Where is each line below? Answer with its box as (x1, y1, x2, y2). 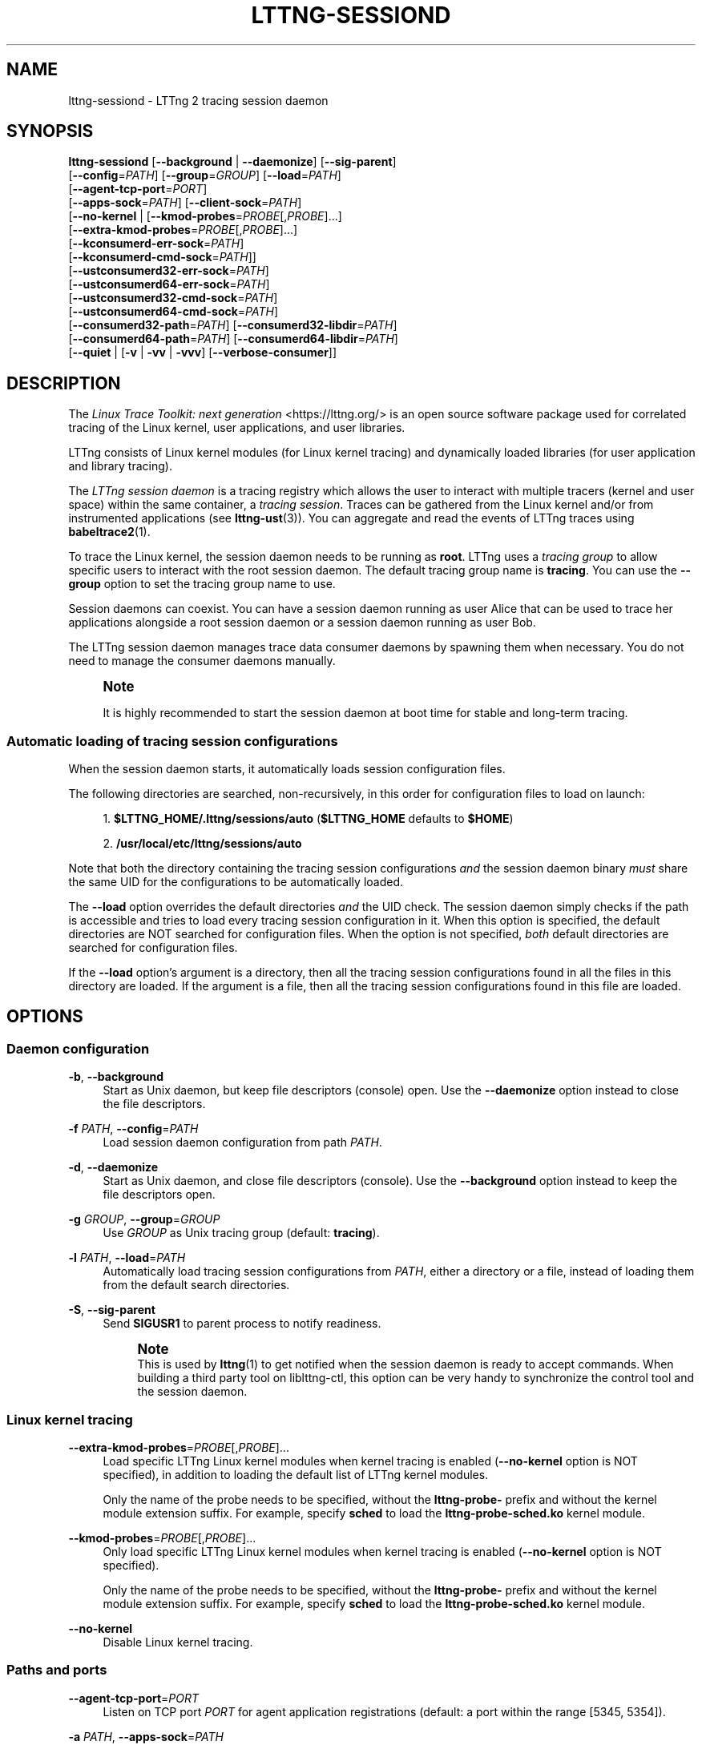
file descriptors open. (103, 1187, 216, 1202)
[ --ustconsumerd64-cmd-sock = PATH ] (68, 304, 279, 319)
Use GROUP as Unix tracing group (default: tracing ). (103, 1226, 380, 1240)
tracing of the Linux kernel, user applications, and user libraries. (68, 421, 405, 435)
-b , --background (68, 1070, 164, 1084)
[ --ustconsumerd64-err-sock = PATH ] (68, 277, 270, 292)
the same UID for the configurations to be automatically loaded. (68, 875, 404, 889)
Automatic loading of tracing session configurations (6, 732, 338, 749)
